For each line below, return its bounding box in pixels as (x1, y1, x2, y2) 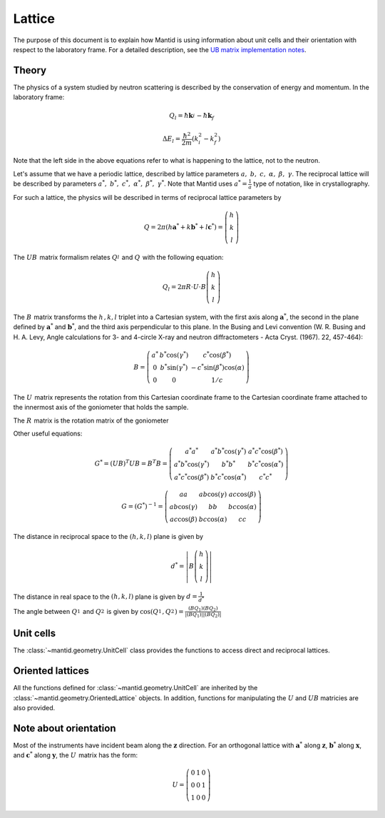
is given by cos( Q (106, 607, 159, 615)
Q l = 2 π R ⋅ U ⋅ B (162, 283, 206, 293)
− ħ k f (196, 111, 215, 121)
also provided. (13, 703, 56, 712)
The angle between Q (13, 607, 78, 615)
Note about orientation (13, 722, 117, 734)
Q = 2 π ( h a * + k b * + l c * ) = (143, 222, 224, 231)
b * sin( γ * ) (160, 363, 188, 372)
